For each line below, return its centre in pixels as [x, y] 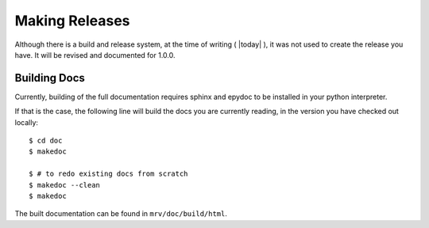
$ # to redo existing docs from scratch [108, 174]
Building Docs [50, 78]
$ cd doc [46, 141]
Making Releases [72, 21]
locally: [27, 122]
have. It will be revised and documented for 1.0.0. [95, 55]
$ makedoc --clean [65, 185]
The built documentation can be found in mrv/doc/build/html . [121, 214]
